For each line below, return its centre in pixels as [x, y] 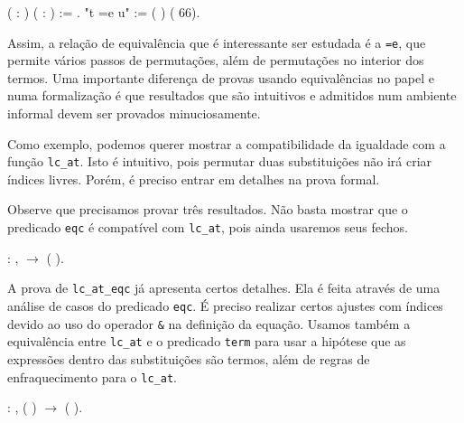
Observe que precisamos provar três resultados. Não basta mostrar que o [208, 209]
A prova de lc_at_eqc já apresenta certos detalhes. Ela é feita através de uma [224, 288]
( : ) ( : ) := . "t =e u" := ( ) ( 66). [104, 12]
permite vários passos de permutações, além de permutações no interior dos [216, 60]
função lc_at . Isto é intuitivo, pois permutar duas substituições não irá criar [220, 161]
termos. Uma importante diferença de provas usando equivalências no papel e [221, 77]
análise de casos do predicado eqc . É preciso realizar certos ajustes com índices [225, 305]
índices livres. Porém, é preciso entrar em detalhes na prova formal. [194, 179]
